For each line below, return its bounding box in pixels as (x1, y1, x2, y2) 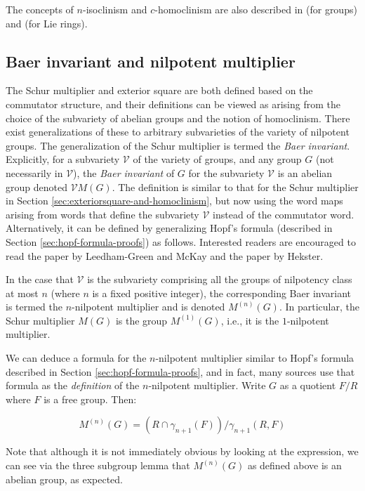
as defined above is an (247, 458, 342, 473)
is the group (115, 313, 168, 327)
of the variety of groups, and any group (133, 152, 302, 166)
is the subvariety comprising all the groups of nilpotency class (87, 272, 352, 287)
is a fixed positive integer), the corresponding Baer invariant (92, 285, 351, 300)
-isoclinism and (82, 2, 147, 16)
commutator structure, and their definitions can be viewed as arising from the (6, 96, 340, 111)
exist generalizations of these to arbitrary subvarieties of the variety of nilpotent (6, 124, 350, 139)
